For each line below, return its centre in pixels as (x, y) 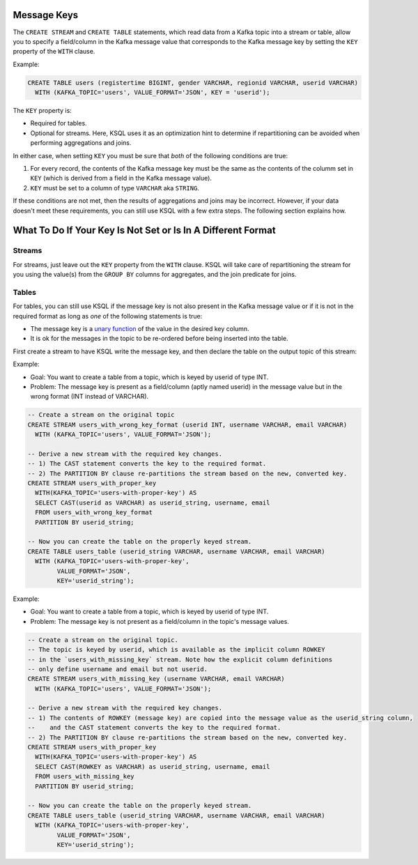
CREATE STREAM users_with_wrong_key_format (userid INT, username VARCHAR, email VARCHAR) (187, 424)
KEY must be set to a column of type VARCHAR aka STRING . (115, 187)
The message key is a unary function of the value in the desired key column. (140, 329)
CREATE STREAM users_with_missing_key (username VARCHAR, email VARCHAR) (156, 679)
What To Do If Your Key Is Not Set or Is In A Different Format (144, 230)
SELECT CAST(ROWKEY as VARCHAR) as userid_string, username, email (153, 766)
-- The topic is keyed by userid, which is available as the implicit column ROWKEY (176, 650)
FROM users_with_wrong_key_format (94, 513)
